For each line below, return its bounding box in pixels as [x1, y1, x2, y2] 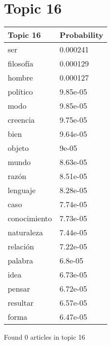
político [8, 86, 33, 98]
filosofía [8, 58, 33, 69]
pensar [8, 283, 30, 295]
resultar [8, 297, 34, 309]
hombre [8, 72, 33, 83]
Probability [59, 29, 103, 41]
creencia [8, 114, 35, 126]
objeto [8, 142, 29, 154]
